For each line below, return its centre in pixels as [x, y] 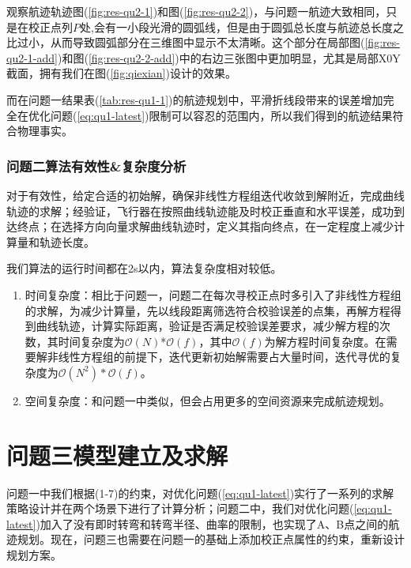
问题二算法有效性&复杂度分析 [96, 166]
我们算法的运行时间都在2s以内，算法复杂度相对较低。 [144, 268]
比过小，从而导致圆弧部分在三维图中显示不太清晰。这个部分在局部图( [186, 42]
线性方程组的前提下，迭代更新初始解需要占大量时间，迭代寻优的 [224, 357]
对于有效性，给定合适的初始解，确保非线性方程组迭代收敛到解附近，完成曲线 [205, 195]
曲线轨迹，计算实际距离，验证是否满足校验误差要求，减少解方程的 [207, 326]
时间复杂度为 [91, 341]
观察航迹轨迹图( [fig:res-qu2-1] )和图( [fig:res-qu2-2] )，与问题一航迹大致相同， [196, 11]
